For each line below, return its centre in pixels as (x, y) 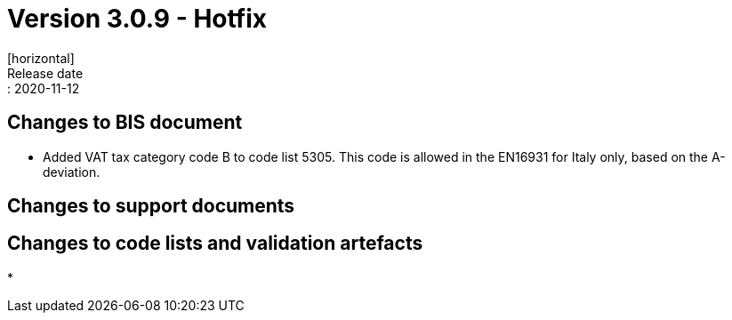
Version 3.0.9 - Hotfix (137, 19)
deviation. (72, 172)
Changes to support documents (151, 206)
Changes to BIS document (125, 123)
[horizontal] (41, 58)
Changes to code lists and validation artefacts (215, 244)
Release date (45, 73)
